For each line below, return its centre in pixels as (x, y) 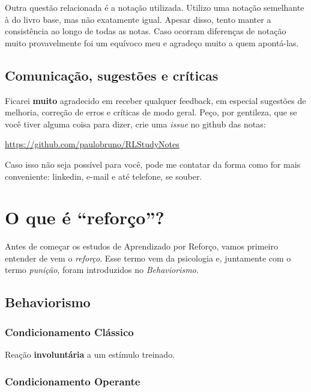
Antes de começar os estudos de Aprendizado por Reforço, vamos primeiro (141, 246)
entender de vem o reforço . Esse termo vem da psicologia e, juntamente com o (148, 258)
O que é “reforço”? (85, 217)
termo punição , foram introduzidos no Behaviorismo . (102, 270)
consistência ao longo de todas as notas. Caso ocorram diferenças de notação (146, 31)
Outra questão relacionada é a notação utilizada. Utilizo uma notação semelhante (155, 7)
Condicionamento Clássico (69, 332)
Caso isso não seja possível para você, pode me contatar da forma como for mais (153, 164)
